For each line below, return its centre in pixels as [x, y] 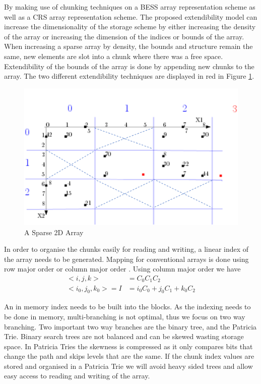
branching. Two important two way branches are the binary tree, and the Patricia [130, 326]
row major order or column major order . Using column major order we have [122, 269]
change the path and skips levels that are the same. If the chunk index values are [129, 356]
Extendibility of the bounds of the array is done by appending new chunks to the [129, 66]
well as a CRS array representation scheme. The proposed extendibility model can [131, 16]
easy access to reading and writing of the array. [77, 376]
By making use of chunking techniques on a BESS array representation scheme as [130, 7]
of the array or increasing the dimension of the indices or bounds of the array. [124, 36]
